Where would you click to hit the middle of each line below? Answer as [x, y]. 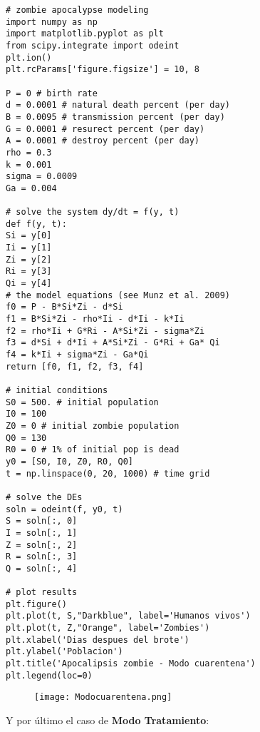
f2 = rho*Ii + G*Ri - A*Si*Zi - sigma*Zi [105, 331]
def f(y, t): [36, 224]
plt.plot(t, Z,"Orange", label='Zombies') [108, 628]
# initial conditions [57, 390]
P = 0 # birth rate [52, 93]
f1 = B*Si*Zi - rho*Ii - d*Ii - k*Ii [95, 319]
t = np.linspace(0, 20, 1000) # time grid [108, 473]
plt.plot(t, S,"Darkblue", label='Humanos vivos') [128, 616]
